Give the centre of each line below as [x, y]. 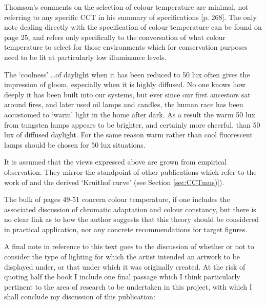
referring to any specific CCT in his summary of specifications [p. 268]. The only [130, 17]
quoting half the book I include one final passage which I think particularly [122, 277]
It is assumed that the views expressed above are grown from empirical [116, 162]
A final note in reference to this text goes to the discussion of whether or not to [129, 246]
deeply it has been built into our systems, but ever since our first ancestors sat [127, 94]
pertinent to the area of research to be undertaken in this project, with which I [128, 286]
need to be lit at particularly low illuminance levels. [85, 57]
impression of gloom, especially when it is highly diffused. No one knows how [125, 84]
